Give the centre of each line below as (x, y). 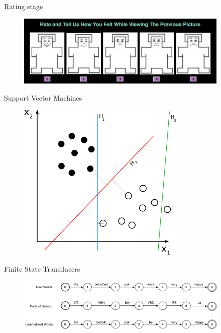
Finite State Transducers (42, 268)
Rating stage (24, 6)
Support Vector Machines (43, 97)
